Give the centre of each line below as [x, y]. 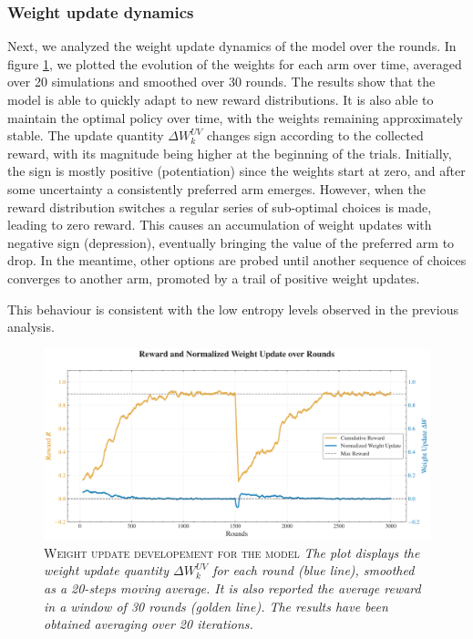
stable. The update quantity [86, 135]
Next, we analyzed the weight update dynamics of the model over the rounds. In [232, 46]
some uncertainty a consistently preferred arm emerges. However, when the [217, 188]
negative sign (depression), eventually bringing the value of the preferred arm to [231, 242]
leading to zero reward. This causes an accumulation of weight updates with [220, 225]
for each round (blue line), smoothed [314, 570]
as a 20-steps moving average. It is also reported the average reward [232, 588]
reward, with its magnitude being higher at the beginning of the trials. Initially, [230, 153]
